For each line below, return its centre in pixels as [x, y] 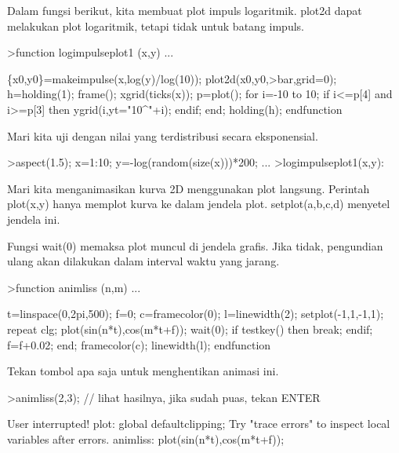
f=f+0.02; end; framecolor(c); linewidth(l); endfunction [139, 344]
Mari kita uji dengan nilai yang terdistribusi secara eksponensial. [163, 135]
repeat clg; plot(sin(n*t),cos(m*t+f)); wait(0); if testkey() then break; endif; [190, 329]
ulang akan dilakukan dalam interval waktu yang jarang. [143, 261]
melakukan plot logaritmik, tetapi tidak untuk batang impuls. [156, 26]
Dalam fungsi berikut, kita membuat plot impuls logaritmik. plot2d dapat [185, 10]
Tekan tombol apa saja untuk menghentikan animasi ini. [143, 371]
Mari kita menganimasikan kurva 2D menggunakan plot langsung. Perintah [189, 188]
